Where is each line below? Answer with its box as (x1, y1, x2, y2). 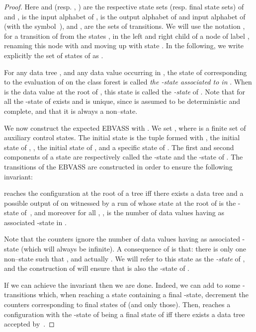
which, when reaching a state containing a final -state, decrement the (38, 289, 249, 300)
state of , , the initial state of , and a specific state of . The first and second (4, 142, 234, 152)
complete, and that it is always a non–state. (4, 105, 138, 116)
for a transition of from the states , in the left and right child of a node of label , (4, 30, 250, 41)
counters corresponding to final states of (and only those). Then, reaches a (4, 299, 231, 310)
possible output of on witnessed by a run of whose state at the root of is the (4, 197, 236, 208)
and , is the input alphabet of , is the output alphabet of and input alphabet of (4, 11, 246, 21)
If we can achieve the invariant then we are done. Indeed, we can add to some (4, 279, 241, 290)
